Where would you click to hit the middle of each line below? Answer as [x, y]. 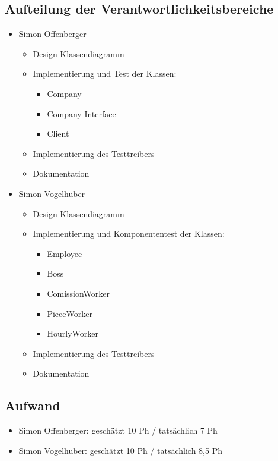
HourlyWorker [73, 333]
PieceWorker [70, 313]
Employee [65, 253]
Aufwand [33, 405]
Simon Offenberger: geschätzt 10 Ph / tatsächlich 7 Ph [118, 430]
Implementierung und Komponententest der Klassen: [129, 233]
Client [58, 134]
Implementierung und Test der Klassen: [105, 73]
